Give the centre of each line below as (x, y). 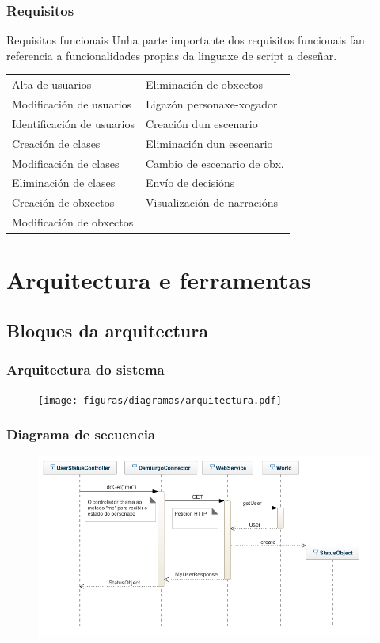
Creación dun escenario (201, 123)
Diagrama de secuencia (81, 434)
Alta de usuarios (52, 84)
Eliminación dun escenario (209, 143)
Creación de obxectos (63, 202)
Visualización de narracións (212, 202)
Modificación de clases (66, 163)
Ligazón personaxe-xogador (211, 104)
